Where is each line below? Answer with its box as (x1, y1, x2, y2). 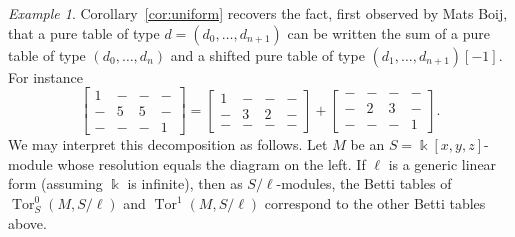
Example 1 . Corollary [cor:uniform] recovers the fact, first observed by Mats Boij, (8, 3, 508, 23)
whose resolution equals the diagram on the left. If (57, 153, 366, 174)
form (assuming (8, 173, 103, 194)
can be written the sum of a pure (287, 22, 490, 43)
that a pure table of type (8, 22, 160, 43)
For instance (8, 66, 83, 87)
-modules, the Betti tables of (276, 173, 452, 194)
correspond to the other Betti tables (264, 193, 486, 214)
